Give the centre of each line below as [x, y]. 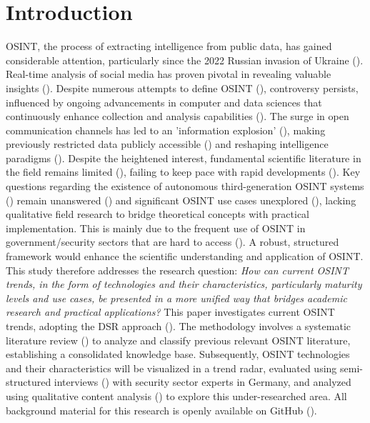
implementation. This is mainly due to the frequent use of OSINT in [156, 228]
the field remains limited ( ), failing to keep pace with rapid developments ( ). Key [183, 172]
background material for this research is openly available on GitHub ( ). [161, 410]
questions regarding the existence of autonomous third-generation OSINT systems [185, 186]
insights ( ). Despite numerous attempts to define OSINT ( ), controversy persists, [182, 88]
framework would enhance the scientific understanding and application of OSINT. [185, 256]
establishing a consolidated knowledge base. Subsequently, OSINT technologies [178, 354]
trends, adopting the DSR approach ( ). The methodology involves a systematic [179, 326]
